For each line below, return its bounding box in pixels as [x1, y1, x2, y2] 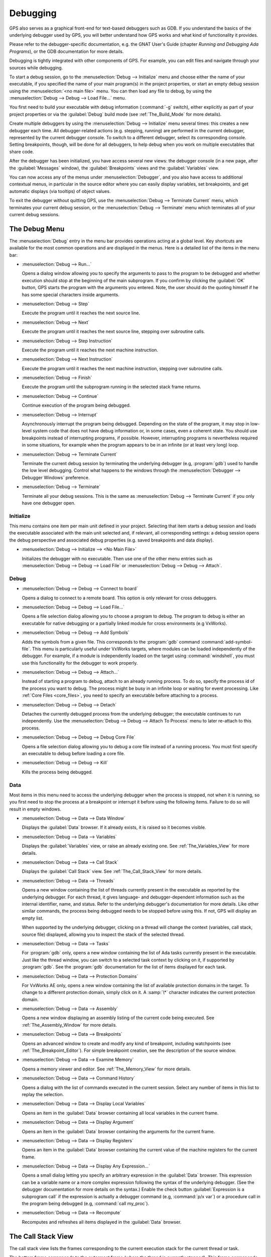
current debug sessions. [9, 211, 60, 217]
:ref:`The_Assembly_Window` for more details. [22, 1022, 117, 1028]
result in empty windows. [9, 806, 61, 812]
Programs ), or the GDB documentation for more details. [9, 48, 124, 54]
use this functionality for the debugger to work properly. [22, 660, 138, 666]
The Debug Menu [9, 224, 65, 233]
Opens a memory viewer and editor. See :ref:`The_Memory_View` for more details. [22, 1066, 191, 1072]
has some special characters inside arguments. [22, 292, 120, 298]
